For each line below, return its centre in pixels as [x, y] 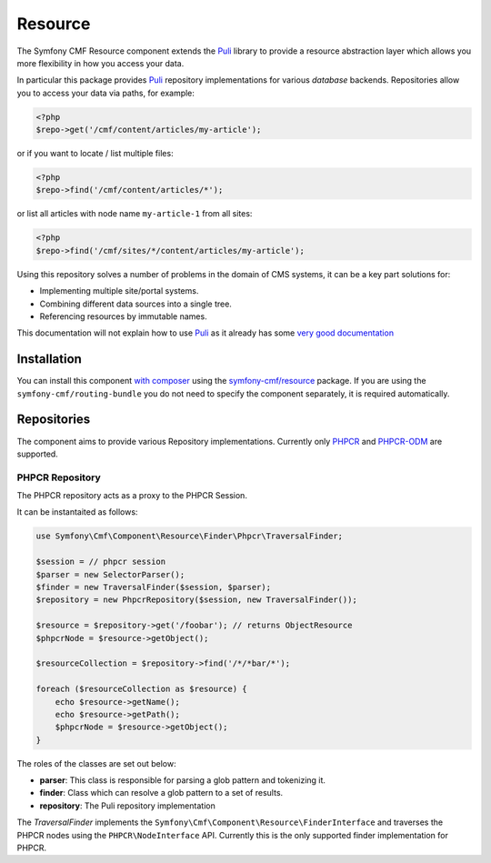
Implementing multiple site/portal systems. [119, 291]
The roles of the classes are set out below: [96, 763]
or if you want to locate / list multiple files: [95, 154]
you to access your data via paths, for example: [106, 93]
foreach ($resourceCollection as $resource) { [141, 689]
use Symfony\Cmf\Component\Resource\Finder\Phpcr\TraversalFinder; [190, 536]
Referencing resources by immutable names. [124, 316]
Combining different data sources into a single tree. [135, 304]
